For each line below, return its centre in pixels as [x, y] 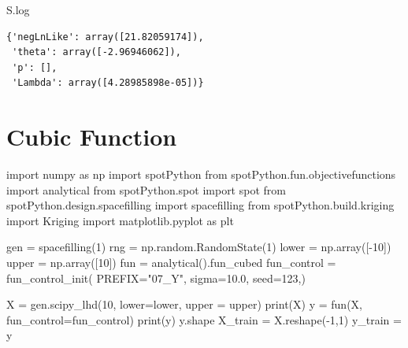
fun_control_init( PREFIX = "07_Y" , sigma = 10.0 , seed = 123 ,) [156, 278]
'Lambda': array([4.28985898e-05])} [108, 83]
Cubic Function [92, 137]
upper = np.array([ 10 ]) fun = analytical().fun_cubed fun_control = [171, 263]
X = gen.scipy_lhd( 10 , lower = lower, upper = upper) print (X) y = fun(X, [184, 304]
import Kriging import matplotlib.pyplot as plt [120, 220]
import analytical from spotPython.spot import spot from [146, 189]
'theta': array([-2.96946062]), [96, 52]
